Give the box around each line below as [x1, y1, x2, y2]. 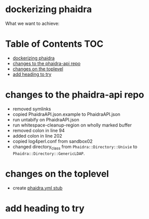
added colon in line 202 [12, 133, 63, 139]
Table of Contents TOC [5, 38, 104, 50]
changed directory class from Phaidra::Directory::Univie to [12, 143, 137, 151]
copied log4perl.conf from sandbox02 [12, 138, 93, 144]
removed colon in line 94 [12, 127, 65, 133]
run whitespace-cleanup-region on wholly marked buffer [12, 122, 132, 128]
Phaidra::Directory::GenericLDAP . [12, 150, 85, 156]
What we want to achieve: [5, 20, 59, 26]
